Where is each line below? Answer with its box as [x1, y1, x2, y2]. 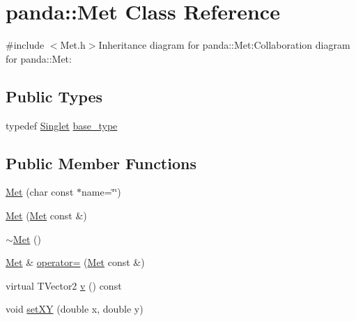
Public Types [6, 85, 103, 107]
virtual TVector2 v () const [6, 278, 122, 292]
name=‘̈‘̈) [82, 185, 121, 199]
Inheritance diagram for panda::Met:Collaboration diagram [98, 38, 350, 52]
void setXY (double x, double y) [6, 302, 144, 316]
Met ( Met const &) [6, 208, 87, 222]
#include [6, 38, 45, 52]
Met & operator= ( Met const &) [6, 255, 145, 269]
